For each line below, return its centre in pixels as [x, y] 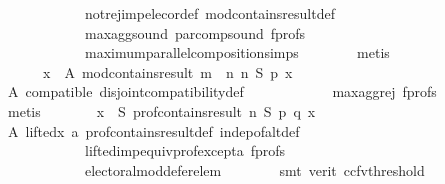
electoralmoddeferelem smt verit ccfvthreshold [254, 169]
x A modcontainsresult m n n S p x [167, 71]
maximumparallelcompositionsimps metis [237, 52]
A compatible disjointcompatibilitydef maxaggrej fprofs [222, 91]
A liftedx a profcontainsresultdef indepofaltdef [153, 130]
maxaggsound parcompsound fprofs [195, 32]
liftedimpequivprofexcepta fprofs [185, 150]
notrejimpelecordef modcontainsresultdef [209, 13]
